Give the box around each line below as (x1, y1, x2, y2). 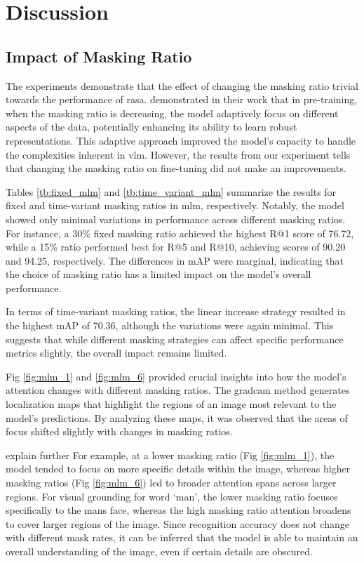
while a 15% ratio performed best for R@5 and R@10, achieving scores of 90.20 (6, 239, 346, 254)
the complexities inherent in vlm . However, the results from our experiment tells (6, 147, 351, 161)
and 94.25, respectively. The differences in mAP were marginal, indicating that (6, 253, 344, 267)
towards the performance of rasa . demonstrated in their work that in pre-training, (6, 92, 358, 107)
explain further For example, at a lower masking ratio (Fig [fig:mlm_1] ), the (6, 447, 335, 462)
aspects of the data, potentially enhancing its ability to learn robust (6, 119, 297, 134)
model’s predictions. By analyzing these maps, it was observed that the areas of (6, 410, 348, 425)
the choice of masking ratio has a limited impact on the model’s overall (6, 267, 311, 281)
